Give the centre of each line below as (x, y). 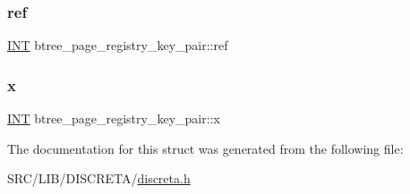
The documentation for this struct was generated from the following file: (205, 148)
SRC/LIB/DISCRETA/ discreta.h (99, 178)
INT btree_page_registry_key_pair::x (114, 118)
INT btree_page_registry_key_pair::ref (118, 45)
